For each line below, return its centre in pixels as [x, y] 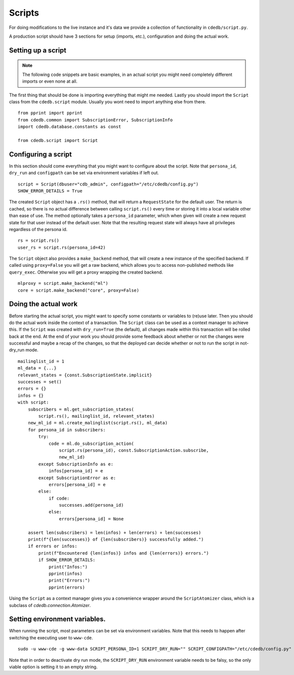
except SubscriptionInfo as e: [76, 464]
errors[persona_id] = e [77, 484]
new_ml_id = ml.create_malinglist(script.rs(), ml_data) [98, 423]
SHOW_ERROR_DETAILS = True [50, 191]
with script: [33, 402]
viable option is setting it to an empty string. [53, 667]
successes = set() [40, 382]
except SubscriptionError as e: [77, 478]
